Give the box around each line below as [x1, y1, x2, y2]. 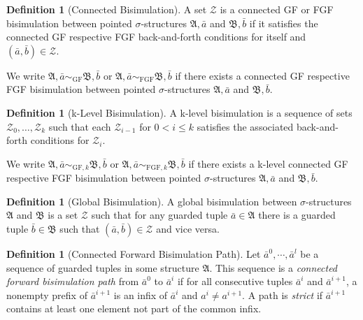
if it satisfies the [249, 15, 318, 30]
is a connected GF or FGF [220, 2, 334, 16]
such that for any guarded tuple [91, 208, 228, 222]
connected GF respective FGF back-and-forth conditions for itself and [6, 29, 306, 44]
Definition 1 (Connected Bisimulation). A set [6, 2, 207, 16]
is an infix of [113, 287, 168, 302]
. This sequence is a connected [209, 260, 338, 275]
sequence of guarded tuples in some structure [6, 260, 199, 275]
